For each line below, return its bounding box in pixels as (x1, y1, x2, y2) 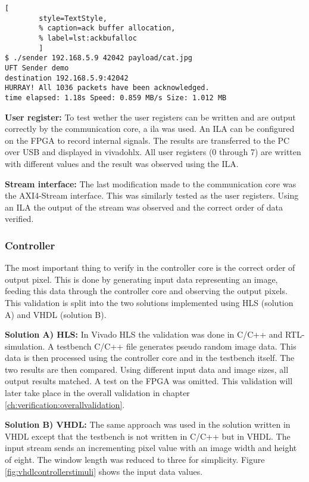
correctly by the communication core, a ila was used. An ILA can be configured (5, 122, 295, 135)
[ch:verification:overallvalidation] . (5, 398, 125, 410)
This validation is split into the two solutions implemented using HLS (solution (5, 296, 294, 308)
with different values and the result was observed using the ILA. (5, 157, 239, 169)
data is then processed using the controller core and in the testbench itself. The (5, 351, 295, 364)
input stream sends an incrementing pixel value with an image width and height (5, 441, 297, 454)
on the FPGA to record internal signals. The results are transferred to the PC (5, 134, 290, 146)
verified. (5, 212, 34, 225)
